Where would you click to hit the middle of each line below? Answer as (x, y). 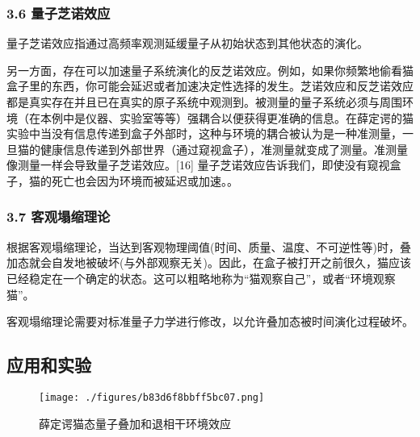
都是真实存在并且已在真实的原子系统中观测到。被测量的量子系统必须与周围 (204, 102)
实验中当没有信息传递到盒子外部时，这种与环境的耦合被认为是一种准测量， (204, 133)
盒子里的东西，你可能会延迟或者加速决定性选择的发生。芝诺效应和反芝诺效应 (210, 86)
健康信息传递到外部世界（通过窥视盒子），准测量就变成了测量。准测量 (224, 149)
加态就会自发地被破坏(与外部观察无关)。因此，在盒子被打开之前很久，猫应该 (209, 262)
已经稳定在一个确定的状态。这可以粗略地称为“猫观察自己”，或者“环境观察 (201, 278)
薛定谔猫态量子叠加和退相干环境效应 (135, 423)
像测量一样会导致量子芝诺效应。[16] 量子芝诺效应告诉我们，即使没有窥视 (198, 165)
